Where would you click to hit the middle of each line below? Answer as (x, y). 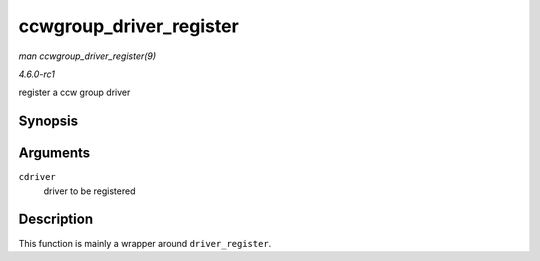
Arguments (54, 153)
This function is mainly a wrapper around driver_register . (145, 243)
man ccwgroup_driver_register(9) (87, 56)
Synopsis (48, 121)
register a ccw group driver (74, 92)
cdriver (37, 177)
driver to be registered (89, 191)
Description (56, 219)
